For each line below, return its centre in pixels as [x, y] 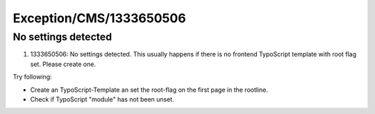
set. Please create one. [63, 64]
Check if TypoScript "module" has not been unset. [102, 99]
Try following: [32, 77]
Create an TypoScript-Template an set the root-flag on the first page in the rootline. [149, 90]
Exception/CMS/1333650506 [100, 18]
